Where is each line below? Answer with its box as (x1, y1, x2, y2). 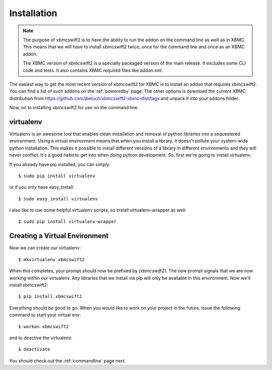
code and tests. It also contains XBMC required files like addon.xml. (23, 67, 163, 73)
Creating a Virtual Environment (9, 232, 109, 240)
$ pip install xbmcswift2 (18, 293, 83, 300)
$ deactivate (18, 346, 50, 352)
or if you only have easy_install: (9, 184, 75, 190)
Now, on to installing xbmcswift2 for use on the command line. (9, 105, 139, 111)
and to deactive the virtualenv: (9, 335, 73, 341)
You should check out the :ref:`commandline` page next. (9, 357, 126, 363)
